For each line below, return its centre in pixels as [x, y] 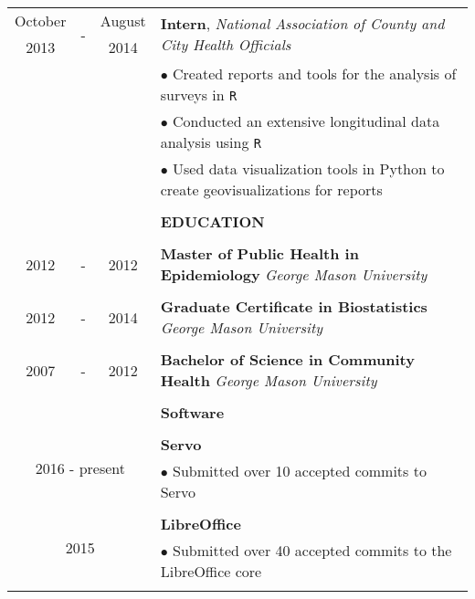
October [41, 21]
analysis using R [211, 142]
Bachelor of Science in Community [287, 359]
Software [192, 412]
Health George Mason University [269, 380]
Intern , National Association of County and [302, 23]
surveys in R [199, 95]
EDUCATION [212, 221]
